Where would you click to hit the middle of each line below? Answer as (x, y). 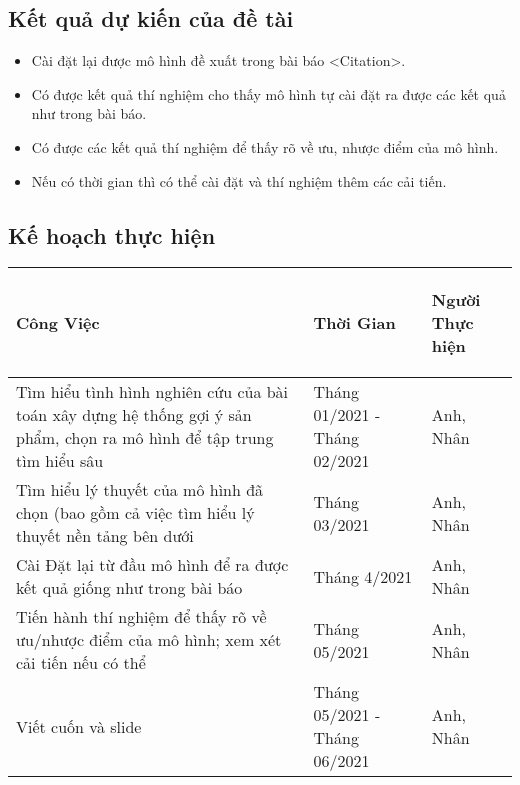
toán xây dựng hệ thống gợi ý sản (134, 415)
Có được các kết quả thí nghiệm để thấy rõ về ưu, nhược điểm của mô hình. (265, 146)
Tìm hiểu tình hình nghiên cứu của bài (152, 392)
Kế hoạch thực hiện (112, 234)
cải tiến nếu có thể (81, 663)
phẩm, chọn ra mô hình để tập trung (145, 438)
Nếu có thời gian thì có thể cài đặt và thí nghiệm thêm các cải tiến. (239, 180)
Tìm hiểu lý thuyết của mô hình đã (140, 490)
